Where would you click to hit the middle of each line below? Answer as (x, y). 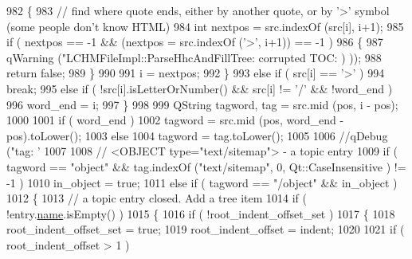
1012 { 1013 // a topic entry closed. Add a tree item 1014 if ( (157, 198)
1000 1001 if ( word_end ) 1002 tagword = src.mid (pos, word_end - (175, 120)
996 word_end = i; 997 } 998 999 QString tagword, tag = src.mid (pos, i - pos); (202, 104)
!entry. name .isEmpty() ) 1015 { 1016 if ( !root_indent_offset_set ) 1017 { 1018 (201, 213)
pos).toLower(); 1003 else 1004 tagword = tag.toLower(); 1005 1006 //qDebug (197, 135)
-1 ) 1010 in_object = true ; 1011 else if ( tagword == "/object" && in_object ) (202, 182)
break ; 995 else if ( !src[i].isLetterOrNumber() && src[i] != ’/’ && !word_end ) (200, 88)
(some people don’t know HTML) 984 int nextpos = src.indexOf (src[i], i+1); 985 (205, 26)
